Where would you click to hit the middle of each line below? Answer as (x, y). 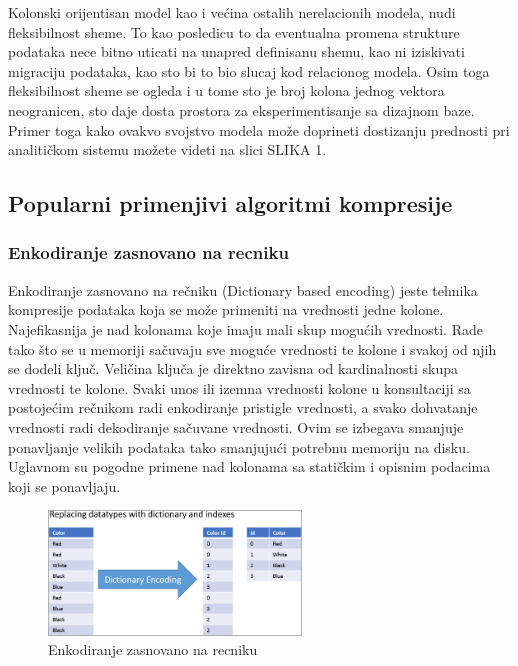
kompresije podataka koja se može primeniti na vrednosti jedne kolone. (226, 309)
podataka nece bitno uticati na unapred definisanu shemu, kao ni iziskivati (236, 51)
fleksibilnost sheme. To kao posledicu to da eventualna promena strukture (234, 31)
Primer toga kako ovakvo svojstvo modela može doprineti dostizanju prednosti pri (259, 129)
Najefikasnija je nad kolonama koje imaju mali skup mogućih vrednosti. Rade (245, 328)
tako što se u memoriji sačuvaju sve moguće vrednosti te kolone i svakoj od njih (252, 348)
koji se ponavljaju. (64, 485)
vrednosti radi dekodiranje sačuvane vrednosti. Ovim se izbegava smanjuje (236, 426)
